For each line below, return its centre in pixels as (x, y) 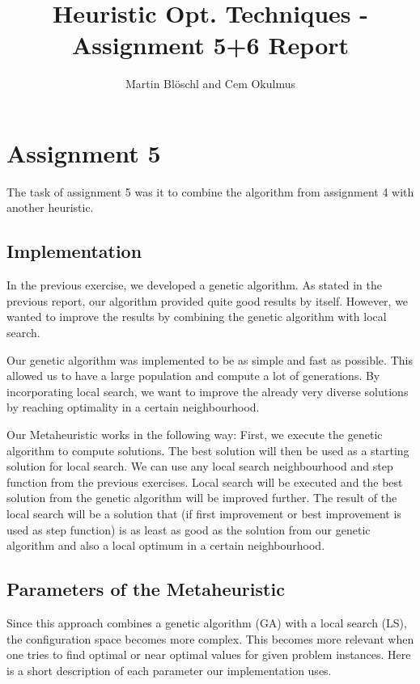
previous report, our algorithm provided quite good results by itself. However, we (208, 300)
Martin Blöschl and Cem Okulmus (210, 84)
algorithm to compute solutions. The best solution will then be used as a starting (208, 450)
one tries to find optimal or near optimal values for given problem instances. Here (209, 654)
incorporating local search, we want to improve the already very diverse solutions (208, 391)
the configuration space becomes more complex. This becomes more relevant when (210, 638)
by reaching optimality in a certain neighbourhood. (133, 407)
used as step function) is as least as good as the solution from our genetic (189, 529)
